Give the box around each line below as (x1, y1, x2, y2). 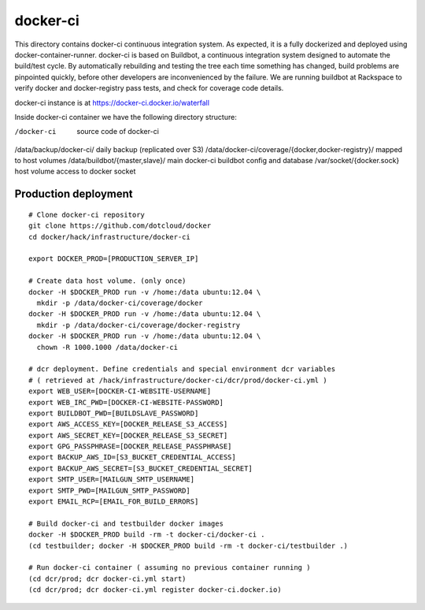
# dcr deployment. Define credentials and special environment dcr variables (28, 365, 336, 374)
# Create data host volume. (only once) (28, 277, 187, 285)
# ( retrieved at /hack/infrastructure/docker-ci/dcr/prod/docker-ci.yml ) (28, 375, 327, 385)
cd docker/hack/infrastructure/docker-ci (28, 232, 190, 241)
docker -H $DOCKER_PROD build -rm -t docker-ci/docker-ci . (28, 530, 265, 539)
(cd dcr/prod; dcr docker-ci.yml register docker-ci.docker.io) (28, 586, 283, 594)
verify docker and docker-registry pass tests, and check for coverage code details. (14, 84, 284, 93)
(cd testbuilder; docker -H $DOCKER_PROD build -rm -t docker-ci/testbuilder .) (28, 541, 349, 550)
